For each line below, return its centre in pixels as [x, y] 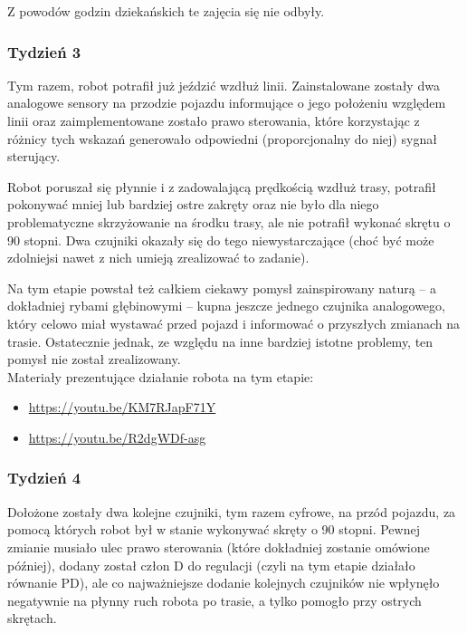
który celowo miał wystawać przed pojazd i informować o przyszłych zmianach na [234, 323]
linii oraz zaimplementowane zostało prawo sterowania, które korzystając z [214, 120]
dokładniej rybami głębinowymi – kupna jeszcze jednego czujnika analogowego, [226, 306]
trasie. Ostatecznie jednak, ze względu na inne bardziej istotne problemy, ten [220, 341]
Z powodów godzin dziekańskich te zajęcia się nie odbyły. [166, 11]
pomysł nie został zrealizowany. [94, 359]
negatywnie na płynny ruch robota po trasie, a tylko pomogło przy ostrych [214, 600]
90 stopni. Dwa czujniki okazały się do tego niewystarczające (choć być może [221, 240]
